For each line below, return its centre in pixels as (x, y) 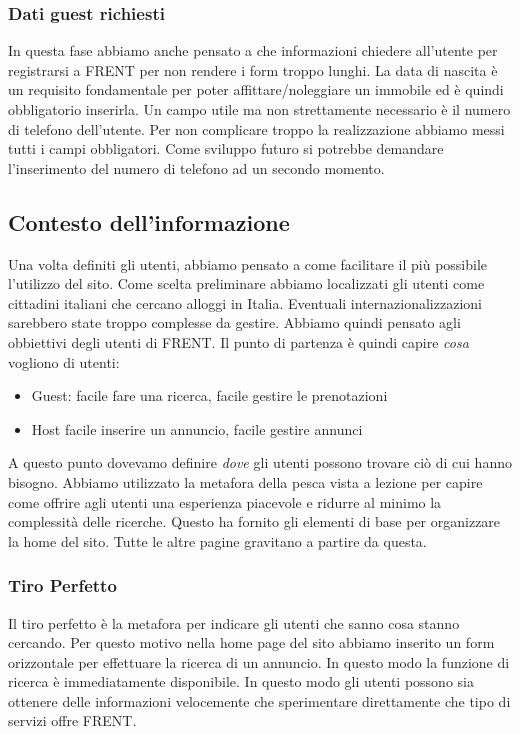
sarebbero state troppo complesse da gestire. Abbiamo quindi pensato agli (234, 322)
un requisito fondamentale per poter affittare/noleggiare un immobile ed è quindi (256, 89)
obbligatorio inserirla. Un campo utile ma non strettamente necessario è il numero (259, 109)
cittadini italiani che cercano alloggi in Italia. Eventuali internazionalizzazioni (245, 302)
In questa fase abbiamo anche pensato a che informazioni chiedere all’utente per (253, 50)
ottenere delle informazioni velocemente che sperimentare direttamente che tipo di (259, 700)
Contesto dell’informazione (149, 221)
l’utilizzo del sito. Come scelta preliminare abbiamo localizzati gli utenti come (246, 283)
